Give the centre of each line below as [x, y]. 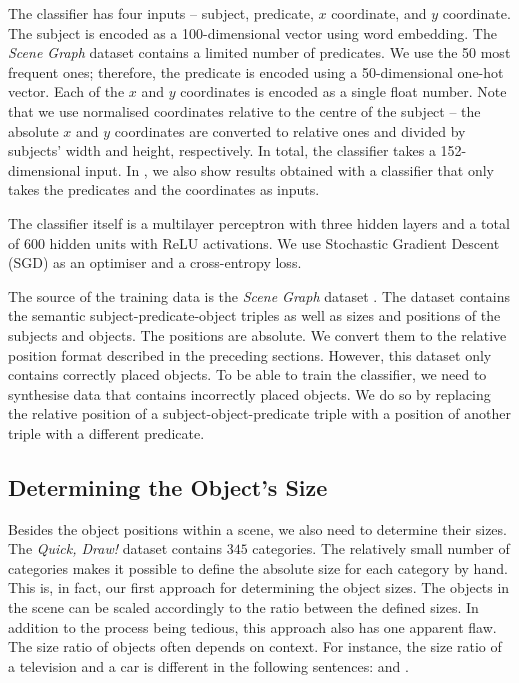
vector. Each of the [66, 91]
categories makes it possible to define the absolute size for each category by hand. [258, 567]
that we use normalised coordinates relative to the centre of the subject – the [244, 110]
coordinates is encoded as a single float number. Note [343, 91]
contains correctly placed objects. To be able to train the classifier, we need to [247, 374]
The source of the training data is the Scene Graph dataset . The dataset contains [259, 295]
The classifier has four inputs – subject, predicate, [161, 13]
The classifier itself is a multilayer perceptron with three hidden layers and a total [259, 222]
